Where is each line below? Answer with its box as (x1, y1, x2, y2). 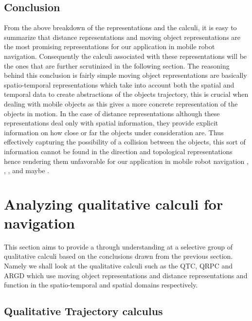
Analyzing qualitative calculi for (4, 194, 223, 214)
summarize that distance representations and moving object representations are (4, 32, 241, 42)
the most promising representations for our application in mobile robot (4, 41, 215, 52)
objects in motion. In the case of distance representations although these (4, 108, 220, 118)
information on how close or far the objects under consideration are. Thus (4, 127, 224, 137)
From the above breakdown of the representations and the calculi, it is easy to (4, 22, 237, 33)
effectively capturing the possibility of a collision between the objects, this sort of (4, 137, 246, 147)
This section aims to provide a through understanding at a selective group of (4, 241, 233, 251)
